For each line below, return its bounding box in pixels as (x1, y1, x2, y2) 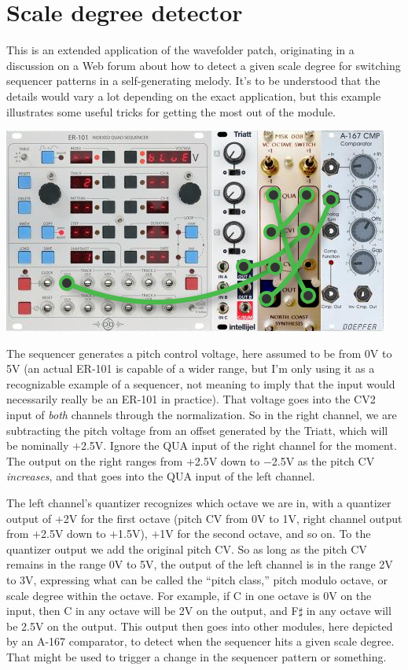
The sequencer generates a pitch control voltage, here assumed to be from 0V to (6, 344, 392, 361)
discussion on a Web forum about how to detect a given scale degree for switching (6, 57, 401, 73)
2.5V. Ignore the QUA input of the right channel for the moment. (80, 437, 397, 454)
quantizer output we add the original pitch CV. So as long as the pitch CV (6, 540, 367, 557)
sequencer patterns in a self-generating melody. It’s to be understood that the (6, 72, 380, 89)
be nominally (6, 437, 69, 454)
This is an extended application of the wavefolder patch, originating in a (6, 42, 355, 58)
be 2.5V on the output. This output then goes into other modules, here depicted (6, 617, 393, 634)
